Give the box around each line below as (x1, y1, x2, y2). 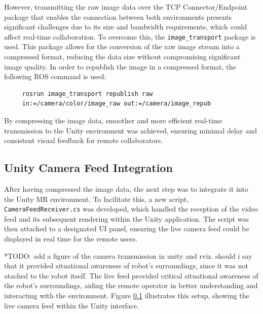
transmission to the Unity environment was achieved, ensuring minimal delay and (4, 125, 257, 135)
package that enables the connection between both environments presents (4, 11, 232, 22)
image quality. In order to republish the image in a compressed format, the (4, 61, 236, 72)
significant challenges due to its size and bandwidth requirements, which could (4, 21, 247, 32)
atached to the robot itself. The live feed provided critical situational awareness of (4, 270, 258, 281)
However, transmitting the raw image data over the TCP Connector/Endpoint (4, 2, 248, 12)
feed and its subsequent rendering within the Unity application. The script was (4, 213, 249, 224)
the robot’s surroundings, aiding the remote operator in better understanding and (4, 280, 258, 291)
